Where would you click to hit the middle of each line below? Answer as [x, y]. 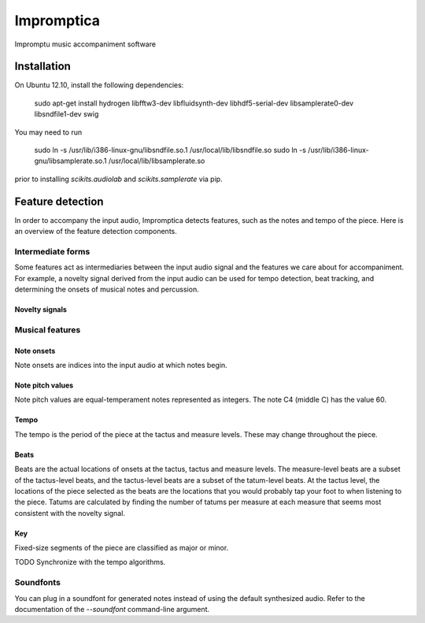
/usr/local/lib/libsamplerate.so [157, 161]
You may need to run [48, 132]
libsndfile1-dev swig [67, 114]
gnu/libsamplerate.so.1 [70, 161]
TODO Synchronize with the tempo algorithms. [90, 562]
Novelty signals [41, 310]
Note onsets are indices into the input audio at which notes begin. [121, 365]
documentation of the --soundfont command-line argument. [112, 610]
